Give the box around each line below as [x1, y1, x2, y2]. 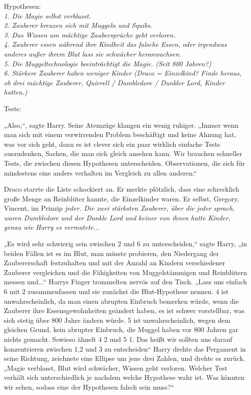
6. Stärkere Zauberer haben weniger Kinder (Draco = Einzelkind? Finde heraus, [4, 68, 242, 78]
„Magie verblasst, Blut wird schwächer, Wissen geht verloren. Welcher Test [4, 362, 228, 373]
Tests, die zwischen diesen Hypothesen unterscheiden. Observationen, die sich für [4, 158, 245, 168]
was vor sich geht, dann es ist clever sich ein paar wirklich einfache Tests [4, 138, 220, 149]
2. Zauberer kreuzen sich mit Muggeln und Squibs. [4, 20, 153, 30]
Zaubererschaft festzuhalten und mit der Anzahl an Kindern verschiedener [4, 257, 225, 268]
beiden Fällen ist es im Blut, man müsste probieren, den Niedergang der [4, 248, 219, 258]
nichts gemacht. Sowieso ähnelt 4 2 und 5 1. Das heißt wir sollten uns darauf [4, 334, 233, 344]
